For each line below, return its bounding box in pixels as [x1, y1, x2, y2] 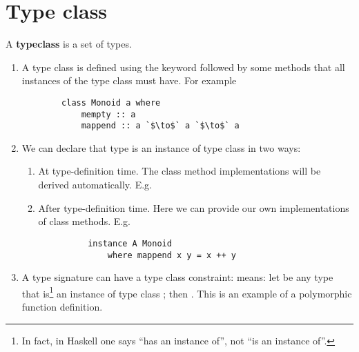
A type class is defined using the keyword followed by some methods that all [21, 59, 345, 74]
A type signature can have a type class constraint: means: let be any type [21, 270, 333, 284]
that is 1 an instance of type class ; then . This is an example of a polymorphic [21, 284, 352, 300]
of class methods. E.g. [38, 214, 131, 228]
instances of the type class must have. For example [21, 73, 237, 88]
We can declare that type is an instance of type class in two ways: [21, 140, 301, 155]
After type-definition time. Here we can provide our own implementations [38, 200, 349, 215]
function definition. [21, 300, 103, 313]
